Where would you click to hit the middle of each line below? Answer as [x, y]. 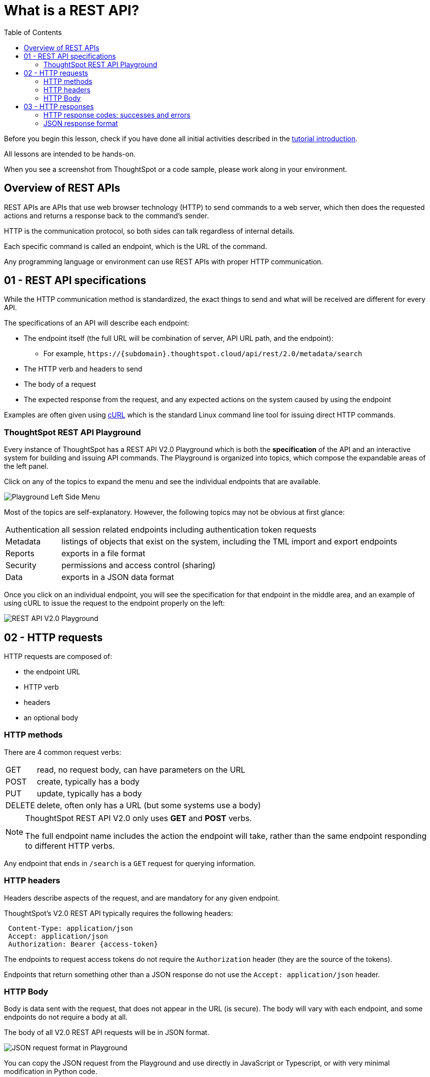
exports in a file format [103, 554]
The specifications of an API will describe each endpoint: [97, 323]
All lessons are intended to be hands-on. [70, 154]
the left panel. [26, 466]
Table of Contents [33, 32]
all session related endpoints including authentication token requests [189, 530]
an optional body [51, 718]
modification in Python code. [51, 1072]
